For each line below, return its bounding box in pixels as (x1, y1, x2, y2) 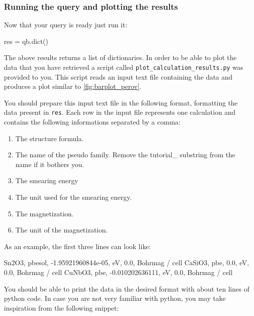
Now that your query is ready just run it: (4, 20, 127, 30)
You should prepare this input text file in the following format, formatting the (4, 97, 238, 107)
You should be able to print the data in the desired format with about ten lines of (4, 283, 250, 294)
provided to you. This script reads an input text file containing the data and (4, 71, 233, 82)
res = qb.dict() (4, 36, 48, 46)
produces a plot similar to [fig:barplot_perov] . (4, 81, 142, 91)
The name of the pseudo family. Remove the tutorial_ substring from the (15, 149, 235, 160)
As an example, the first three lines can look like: (4, 241, 151, 251)
